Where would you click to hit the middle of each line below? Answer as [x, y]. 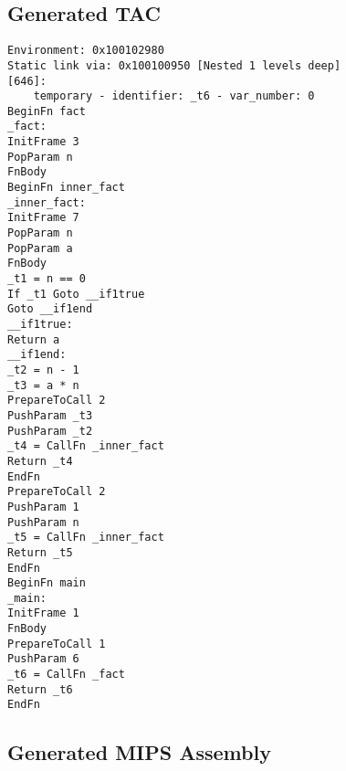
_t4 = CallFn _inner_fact [86, 446]
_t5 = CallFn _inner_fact [86, 538]
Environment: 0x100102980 [86, 51]
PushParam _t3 [50, 415]
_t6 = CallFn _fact [66, 675]
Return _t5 [40, 552]
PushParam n [43, 522]
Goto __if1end [50, 309]
